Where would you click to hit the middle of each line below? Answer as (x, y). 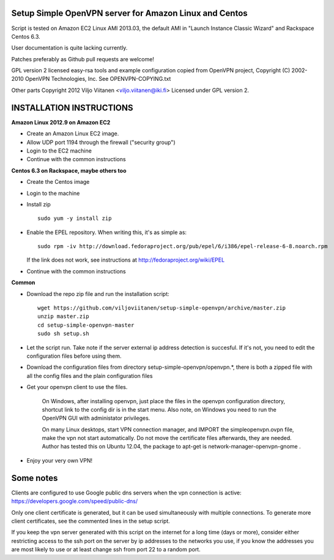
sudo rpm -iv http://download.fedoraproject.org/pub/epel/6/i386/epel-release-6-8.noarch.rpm (183, 246)
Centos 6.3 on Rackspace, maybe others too (69, 170)
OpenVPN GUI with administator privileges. (96, 418)
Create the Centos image (58, 182)
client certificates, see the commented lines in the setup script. (91, 521)
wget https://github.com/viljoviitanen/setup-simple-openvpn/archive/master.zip (162, 308)
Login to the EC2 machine (59, 151)
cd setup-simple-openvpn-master (86, 325)
